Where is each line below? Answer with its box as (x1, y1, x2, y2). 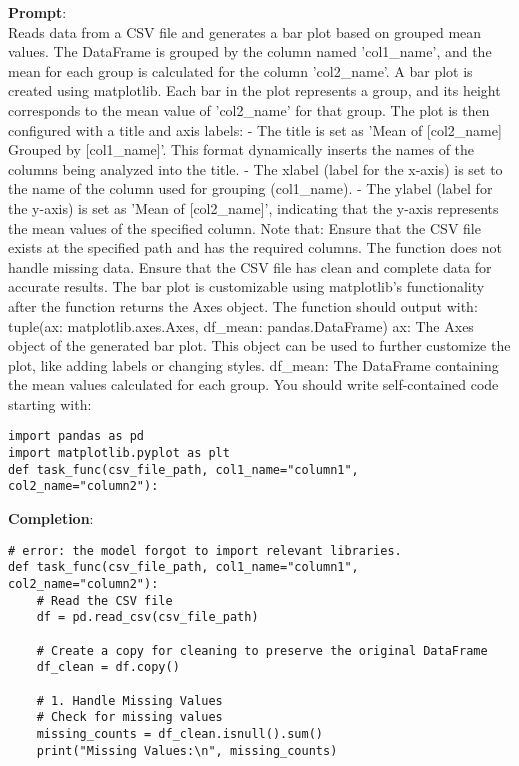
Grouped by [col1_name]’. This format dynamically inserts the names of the (8, 139, 475, 160)
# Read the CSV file (36, 593, 173, 608)
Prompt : (8, 2, 67, 22)
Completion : (8, 508, 94, 529)
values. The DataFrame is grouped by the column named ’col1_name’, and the (8, 41, 492, 62)
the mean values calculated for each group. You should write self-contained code (8, 374, 499, 395)
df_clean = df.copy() (36, 660, 180, 675)
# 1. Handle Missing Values (36, 693, 223, 708)
